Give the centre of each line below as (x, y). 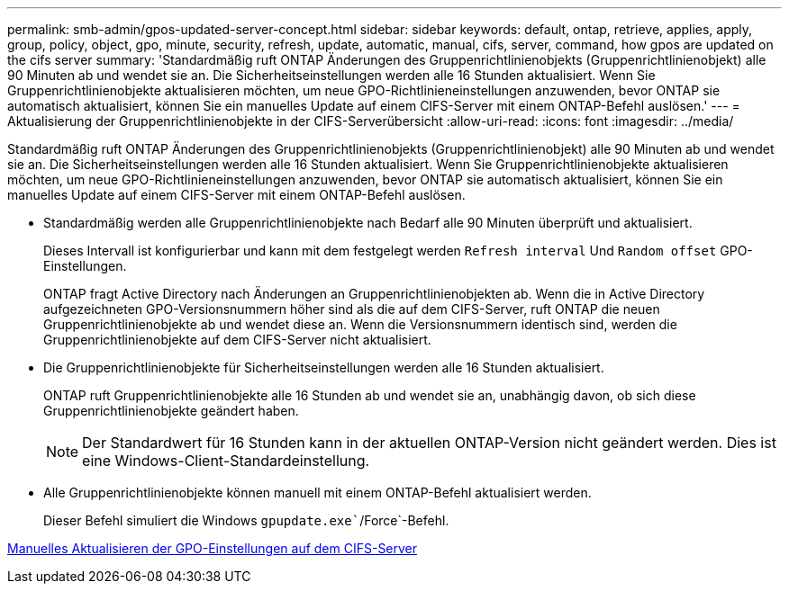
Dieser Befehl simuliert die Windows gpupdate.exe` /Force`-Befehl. (246, 520)
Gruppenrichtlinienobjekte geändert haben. (171, 411)
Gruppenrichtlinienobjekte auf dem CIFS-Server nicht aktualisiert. (237, 340)
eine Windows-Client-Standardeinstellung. (226, 461)
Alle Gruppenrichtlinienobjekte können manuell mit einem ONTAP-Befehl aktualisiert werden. (317, 492)
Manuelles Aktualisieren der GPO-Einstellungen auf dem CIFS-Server (213, 548)
